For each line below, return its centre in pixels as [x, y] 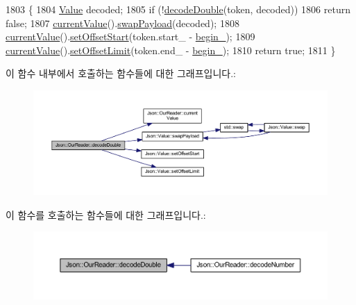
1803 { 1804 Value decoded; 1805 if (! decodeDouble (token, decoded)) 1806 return [178, 9]
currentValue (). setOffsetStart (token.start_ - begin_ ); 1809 [130, 36]
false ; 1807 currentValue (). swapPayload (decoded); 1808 [122, 23]
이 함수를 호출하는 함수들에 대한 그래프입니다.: [106, 214]
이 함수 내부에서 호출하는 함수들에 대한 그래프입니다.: [121, 73]
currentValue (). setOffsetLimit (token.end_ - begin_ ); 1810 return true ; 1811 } [171, 50]
